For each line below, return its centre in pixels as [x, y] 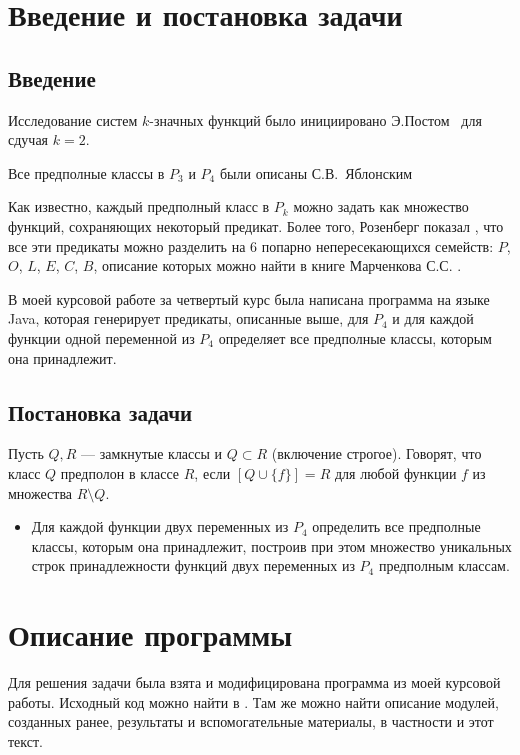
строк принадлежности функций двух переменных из [193, 565]
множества [40, 492]
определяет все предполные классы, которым [355, 337]
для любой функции [395, 472]
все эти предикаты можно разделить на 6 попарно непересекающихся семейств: [251, 245]
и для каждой [433, 318]
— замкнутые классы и [152, 453]
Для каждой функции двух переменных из [160, 526]
